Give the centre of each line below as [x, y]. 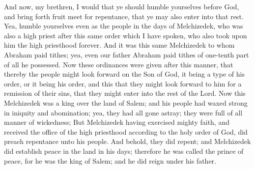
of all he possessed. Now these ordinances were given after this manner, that [119, 64]
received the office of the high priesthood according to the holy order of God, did [126, 131]
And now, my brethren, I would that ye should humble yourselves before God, [122, 6]
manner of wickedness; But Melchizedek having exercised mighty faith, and [117, 122]
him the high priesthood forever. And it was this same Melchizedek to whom [119, 45]
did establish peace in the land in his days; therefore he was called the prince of [124, 151]
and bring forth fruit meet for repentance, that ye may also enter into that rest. [124, 16]
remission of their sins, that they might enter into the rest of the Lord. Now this [125, 93]
